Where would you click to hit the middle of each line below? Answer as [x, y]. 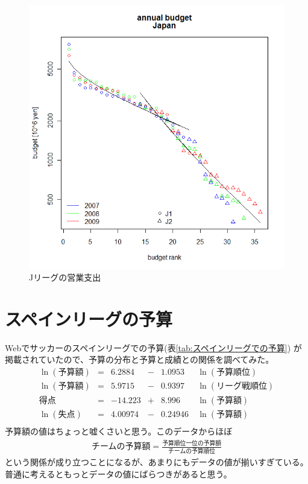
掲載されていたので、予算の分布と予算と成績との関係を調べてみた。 [140, 359]
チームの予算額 [121, 447]
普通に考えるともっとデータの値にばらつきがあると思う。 [118, 474]
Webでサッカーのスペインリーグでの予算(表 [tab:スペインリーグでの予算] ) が [153, 347]
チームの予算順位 [192, 452]
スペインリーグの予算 [89, 318]
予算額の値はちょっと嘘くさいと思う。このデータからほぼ [119, 431]
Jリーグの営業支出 [65, 277]
